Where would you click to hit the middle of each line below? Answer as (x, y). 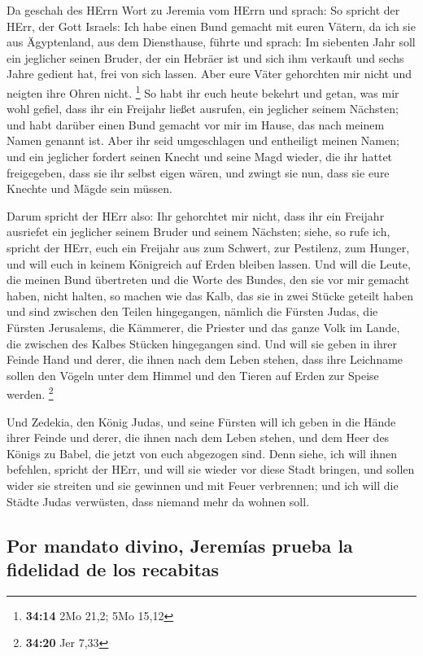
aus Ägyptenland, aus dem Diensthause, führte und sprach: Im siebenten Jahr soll (211, 42)
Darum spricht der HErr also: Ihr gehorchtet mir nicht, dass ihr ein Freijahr (196, 215)
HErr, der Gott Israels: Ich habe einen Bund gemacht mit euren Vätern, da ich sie (211, 26)
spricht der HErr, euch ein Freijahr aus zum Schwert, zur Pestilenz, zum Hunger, (208, 247)
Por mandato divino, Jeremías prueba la (180, 545)
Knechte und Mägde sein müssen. (89, 188)
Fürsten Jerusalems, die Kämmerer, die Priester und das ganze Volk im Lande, (203, 327)
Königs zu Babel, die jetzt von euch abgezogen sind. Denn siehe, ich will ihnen (202, 453)
